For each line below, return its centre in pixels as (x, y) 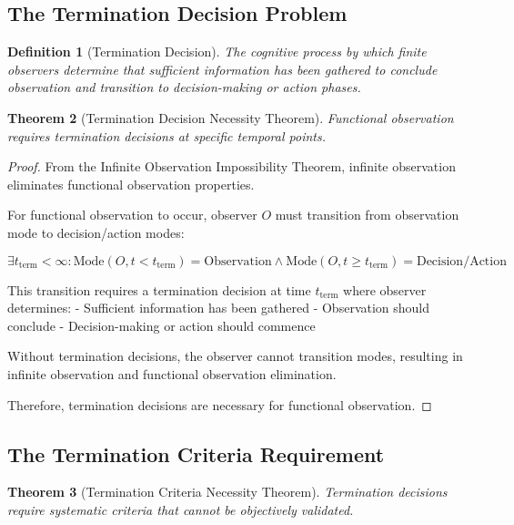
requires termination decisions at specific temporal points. (166, 135)
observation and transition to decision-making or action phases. (184, 87)
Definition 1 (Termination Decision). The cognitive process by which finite (217, 51)
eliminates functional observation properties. (131, 184)
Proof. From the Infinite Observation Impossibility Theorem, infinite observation (232, 166)
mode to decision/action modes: (96, 232)
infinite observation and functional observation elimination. (172, 373)
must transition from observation (367, 215)
